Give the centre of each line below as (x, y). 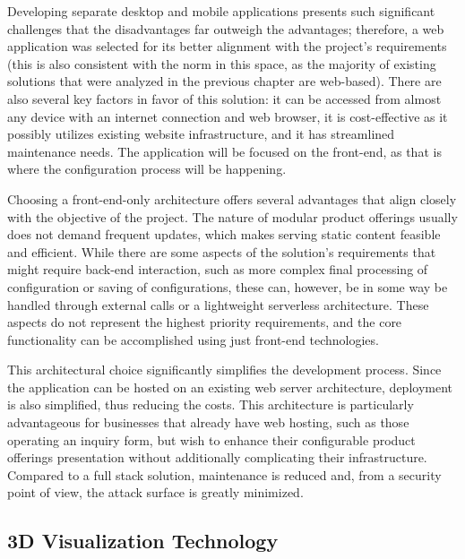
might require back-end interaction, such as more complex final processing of (218, 269)
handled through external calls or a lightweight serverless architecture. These (218, 304)
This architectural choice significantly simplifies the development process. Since (224, 370)
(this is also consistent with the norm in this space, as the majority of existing (222, 63)
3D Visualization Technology (143, 541)
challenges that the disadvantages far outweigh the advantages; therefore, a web (226, 28)
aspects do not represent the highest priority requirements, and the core (205, 322)
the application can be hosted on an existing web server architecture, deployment (230, 387)
